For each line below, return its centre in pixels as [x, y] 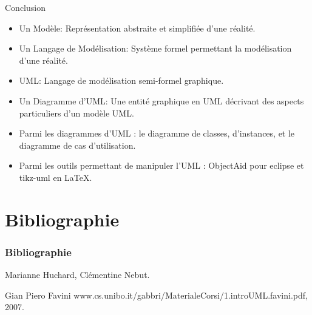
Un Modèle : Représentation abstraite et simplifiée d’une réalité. [137, 28]
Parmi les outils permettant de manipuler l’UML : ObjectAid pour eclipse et [161, 165]
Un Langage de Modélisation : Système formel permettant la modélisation [155, 48]
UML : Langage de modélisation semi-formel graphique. [121, 80]
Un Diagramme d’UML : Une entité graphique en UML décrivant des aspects [161, 100]
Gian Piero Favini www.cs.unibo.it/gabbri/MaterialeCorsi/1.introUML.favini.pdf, [156, 295]
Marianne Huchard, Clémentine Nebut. [77, 275]
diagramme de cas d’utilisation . [77, 145]
